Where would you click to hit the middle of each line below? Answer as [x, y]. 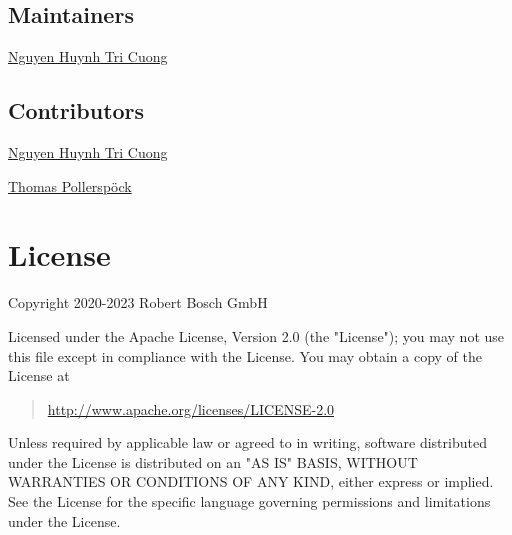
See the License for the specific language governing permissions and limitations [249, 501]
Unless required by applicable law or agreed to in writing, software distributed [247, 442]
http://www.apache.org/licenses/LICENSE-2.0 [191, 408]
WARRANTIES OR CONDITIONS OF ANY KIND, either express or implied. [251, 481]
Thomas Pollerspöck [70, 185]
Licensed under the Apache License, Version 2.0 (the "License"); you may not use [256, 335]
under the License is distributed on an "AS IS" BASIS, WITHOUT [213, 461]
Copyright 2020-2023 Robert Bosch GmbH [138, 302]
